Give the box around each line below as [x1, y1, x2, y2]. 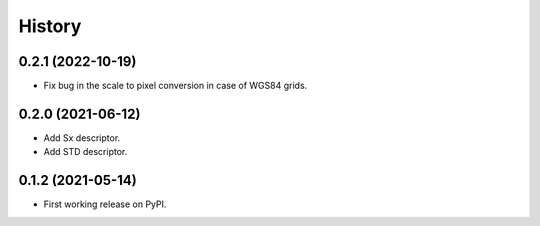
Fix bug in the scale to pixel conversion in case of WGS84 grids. [43, 80, 308, 92]
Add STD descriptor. [43, 146, 128, 158]
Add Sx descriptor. [43, 131, 121, 144]
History [18, 15, 82, 37]
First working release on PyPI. [43, 198, 167, 210]
